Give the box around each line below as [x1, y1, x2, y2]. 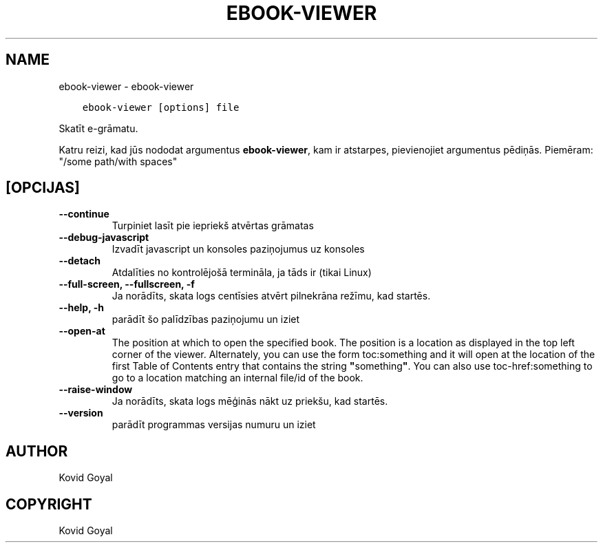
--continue [59, 208, 109, 220]
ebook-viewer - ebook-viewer [59, 80, 194, 92]
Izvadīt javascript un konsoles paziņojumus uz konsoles [112, 243, 365, 255]
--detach [59, 255, 100, 267]
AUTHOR [6, 442, 68, 460]
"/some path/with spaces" [59, 155, 178, 167]
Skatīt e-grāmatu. [59, 122, 138, 134]
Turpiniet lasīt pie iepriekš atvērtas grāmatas [112, 220, 314, 232]
